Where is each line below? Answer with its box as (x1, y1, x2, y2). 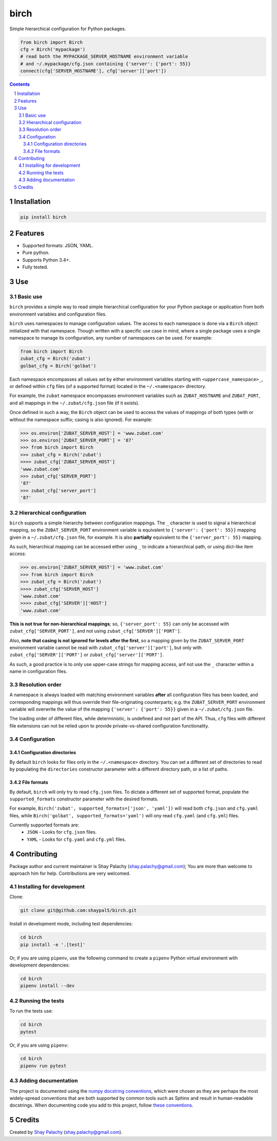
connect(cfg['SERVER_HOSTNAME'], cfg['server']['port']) (20, 68, 167, 74)
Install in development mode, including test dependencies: (9, 921, 133, 927)
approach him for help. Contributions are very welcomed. (9, 870, 131, 877)
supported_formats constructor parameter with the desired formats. (9, 796, 159, 802)
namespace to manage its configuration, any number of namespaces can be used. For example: (9, 335, 212, 341)
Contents (9, 81, 30, 87)
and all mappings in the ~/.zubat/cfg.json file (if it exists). (9, 400, 140, 406)
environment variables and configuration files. (9, 311, 107, 317)
